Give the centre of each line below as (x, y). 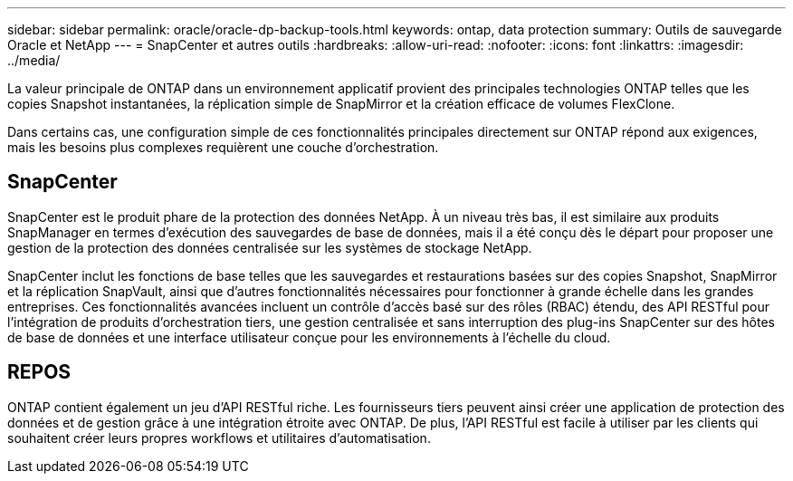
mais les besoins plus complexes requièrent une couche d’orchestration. (223, 147)
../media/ (34, 60)
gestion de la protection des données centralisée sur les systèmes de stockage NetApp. (270, 247)
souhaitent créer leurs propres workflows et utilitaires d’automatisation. (219, 438)
